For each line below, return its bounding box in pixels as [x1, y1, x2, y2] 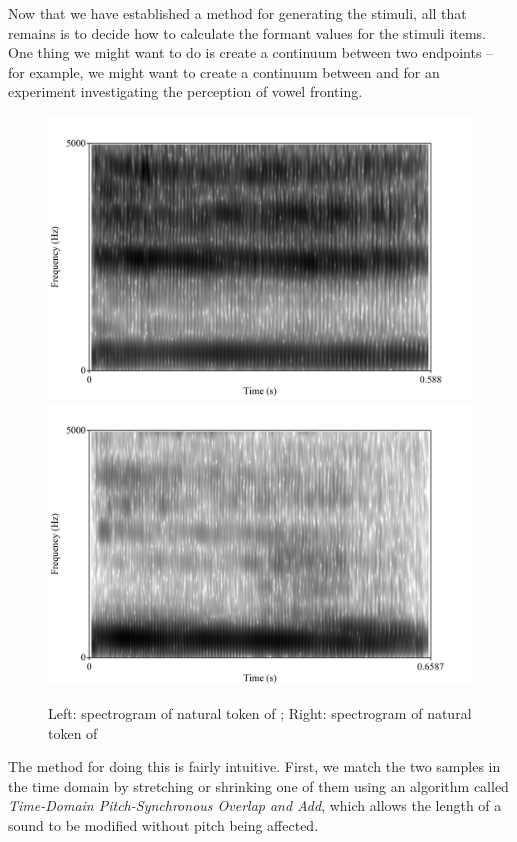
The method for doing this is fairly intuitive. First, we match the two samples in [8, 756, 501, 777]
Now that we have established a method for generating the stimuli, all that [8, 3, 467, 23]
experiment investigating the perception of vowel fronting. [8, 81, 363, 102]
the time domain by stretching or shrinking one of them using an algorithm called [8, 775, 509, 796]
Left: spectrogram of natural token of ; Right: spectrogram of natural [48, 702, 472, 723]
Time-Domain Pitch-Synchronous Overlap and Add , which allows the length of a [8, 795, 502, 816]
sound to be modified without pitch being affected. [8, 814, 319, 835]
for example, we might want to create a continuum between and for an [8, 61, 440, 82]
